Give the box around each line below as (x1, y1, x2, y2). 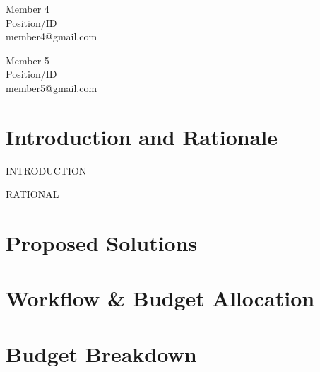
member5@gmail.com (6, 80, 97, 95)
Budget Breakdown (6, 339, 197, 368)
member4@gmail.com (6, 29, 97, 44)
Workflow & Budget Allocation (6, 284, 315, 313)
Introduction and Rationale (6, 122, 278, 151)
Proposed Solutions (6, 228, 198, 257)
